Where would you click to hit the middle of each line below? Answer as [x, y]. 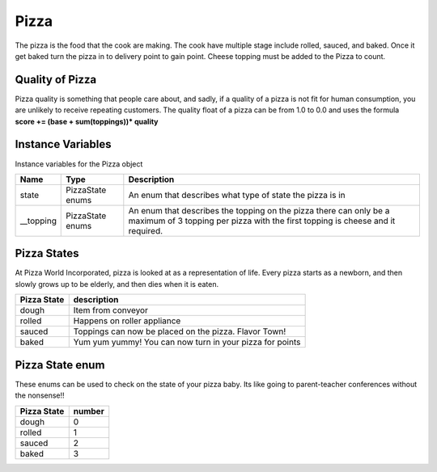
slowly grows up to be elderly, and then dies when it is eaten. [117, 284]
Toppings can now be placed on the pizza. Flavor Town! [180, 331]
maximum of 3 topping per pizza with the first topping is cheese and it [262, 221]
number [89, 411]
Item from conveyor [111, 310]
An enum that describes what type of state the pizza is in [237, 195]
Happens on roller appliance [127, 321]
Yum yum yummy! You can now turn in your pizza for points [187, 342]
